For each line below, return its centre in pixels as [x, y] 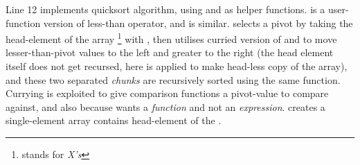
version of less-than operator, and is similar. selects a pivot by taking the [198, 23]
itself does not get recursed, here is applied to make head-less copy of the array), [177, 66]
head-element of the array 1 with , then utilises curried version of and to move [171, 38]
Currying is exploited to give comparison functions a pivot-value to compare [167, 93]
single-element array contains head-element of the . [114, 120]
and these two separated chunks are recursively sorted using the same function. [173, 79]
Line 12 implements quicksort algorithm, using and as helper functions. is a [165, 9]
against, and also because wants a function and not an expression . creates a [165, 106]
